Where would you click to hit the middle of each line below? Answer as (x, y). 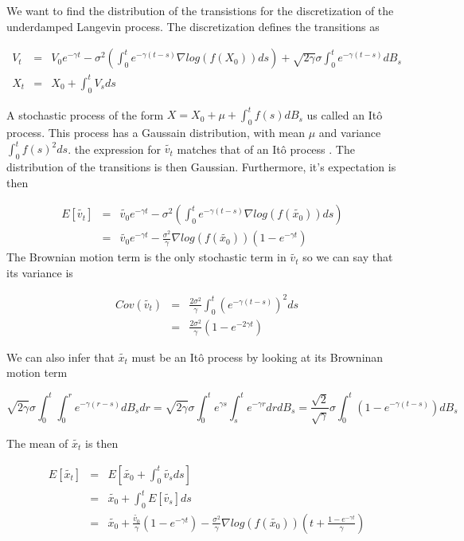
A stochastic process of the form (85, 114)
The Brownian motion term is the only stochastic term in (146, 257)
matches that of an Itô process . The (266, 149)
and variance (350, 133)
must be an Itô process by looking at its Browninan (257, 357)
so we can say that (348, 257)
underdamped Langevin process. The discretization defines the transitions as (193, 26)
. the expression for (115, 149)
